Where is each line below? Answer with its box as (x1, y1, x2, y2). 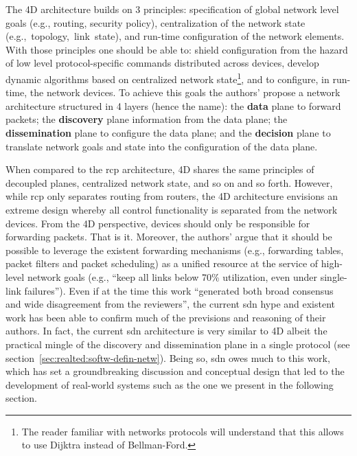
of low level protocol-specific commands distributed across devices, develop (5, 56, 319, 70)
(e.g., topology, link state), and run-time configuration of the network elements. (5, 29, 345, 43)
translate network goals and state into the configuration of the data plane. (5, 139, 318, 153)
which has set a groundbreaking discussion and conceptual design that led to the (5, 364, 345, 378)
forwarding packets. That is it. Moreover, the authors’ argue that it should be (5, 229, 332, 244)
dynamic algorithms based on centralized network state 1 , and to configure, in (5, 69, 330, 86)
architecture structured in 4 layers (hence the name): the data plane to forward (5, 98, 341, 113)
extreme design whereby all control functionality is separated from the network (5, 202, 338, 216)
